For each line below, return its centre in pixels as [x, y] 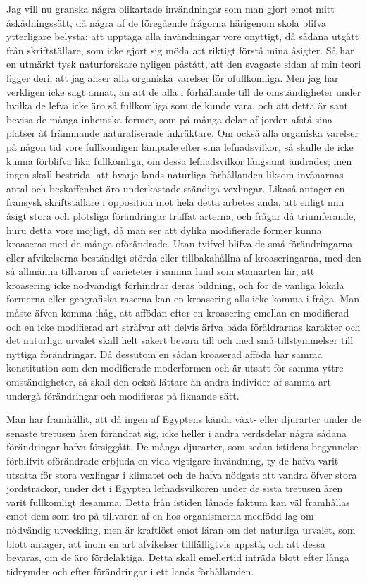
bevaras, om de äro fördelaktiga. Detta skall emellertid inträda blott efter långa [178, 557]
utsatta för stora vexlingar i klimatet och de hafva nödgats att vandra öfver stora [182, 474]
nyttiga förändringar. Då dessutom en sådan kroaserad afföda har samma [164, 354]
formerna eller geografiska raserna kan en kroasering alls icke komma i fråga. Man [183, 299]
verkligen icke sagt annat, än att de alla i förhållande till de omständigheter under [184, 91]
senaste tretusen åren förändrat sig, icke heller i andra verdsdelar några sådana [177, 432]
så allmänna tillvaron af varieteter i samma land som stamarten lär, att [161, 271]
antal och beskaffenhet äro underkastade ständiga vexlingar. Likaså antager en [176, 188]
